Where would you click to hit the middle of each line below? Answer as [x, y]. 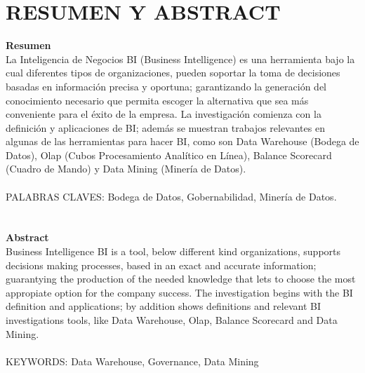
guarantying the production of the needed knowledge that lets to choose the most [181, 279]
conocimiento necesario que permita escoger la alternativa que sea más [157, 100]
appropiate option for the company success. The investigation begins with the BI [179, 292]
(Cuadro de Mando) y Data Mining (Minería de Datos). [126, 169]
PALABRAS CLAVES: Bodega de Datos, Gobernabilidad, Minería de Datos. [171, 196]
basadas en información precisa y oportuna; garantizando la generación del [166, 86]
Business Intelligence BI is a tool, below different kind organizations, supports [173, 251]
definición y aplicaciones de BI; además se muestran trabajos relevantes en [165, 127]
